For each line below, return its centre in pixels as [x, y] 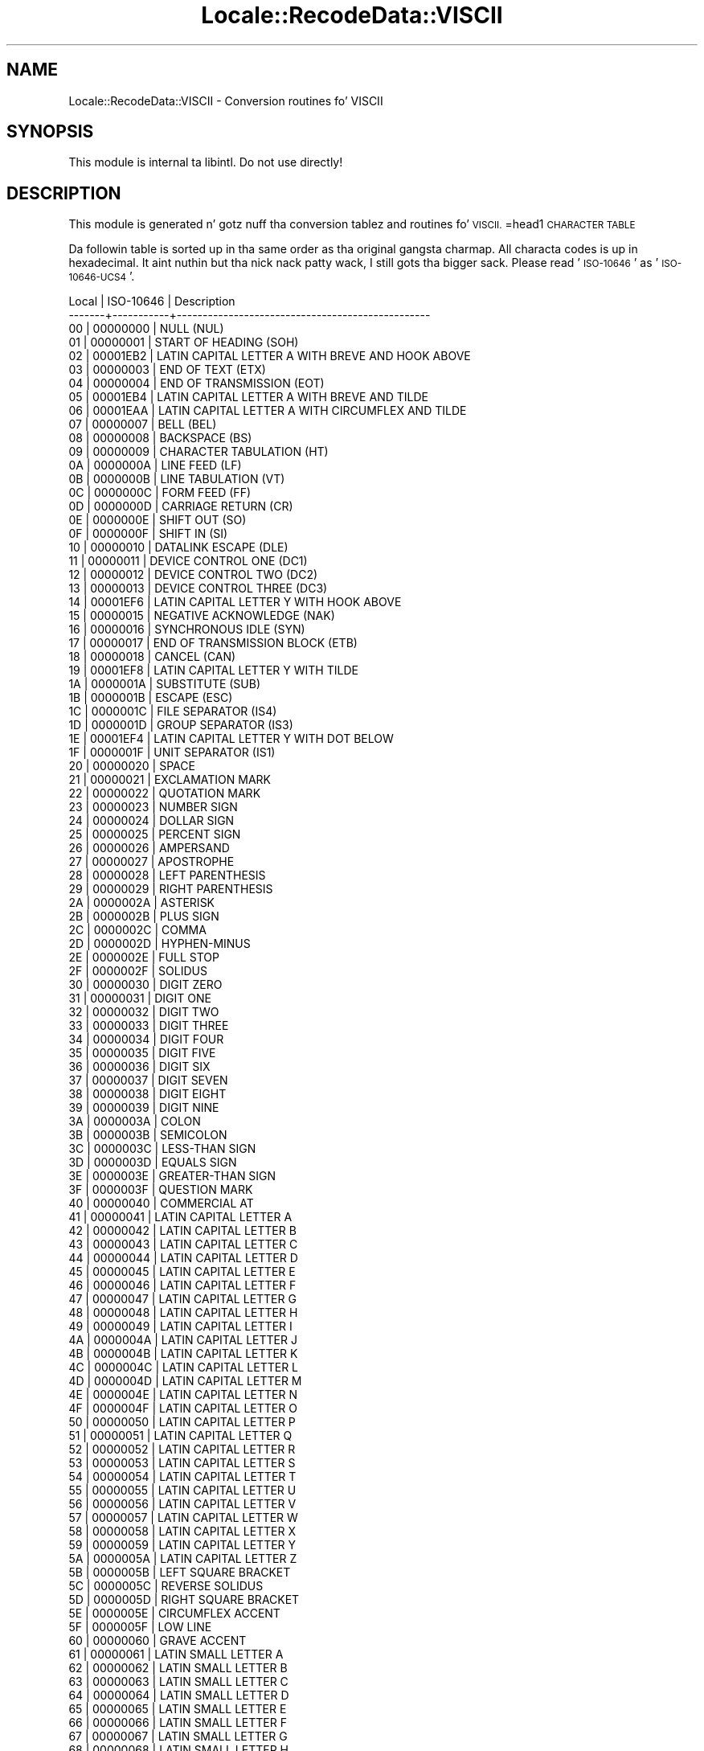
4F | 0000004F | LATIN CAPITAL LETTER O [183, 1409]
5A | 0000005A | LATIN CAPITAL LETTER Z [183, 1559]
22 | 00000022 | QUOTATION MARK [165, 793]
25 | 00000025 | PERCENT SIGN [155, 834]
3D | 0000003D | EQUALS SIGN [153, 1163]
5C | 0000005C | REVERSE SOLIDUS [166, 1586]
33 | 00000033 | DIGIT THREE [149, 1026]
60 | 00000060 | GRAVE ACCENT [158, 1641]
